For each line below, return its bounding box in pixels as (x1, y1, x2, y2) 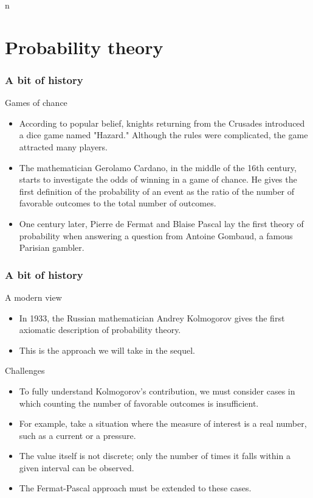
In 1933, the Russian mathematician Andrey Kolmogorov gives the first (19, 311, 285, 324)
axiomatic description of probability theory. (19, 323, 181, 336)
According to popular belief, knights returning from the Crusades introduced (19, 116, 305, 129)
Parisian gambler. (19, 241, 84, 254)
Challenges (5, 364, 45, 377)
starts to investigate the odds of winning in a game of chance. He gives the (19, 173, 297, 186)
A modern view (5, 290, 62, 303)
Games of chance (5, 96, 67, 109)
